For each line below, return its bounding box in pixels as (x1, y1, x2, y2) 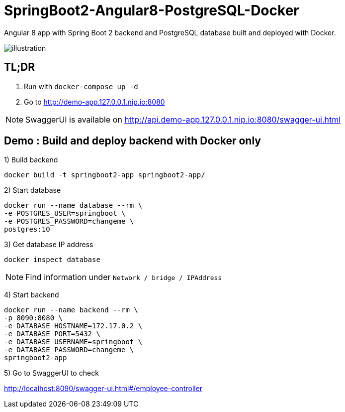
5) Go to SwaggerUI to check (4, 369, 99, 378)
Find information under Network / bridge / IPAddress (25, 272, 222, 282)
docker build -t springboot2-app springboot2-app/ (4, 171, 205, 179)
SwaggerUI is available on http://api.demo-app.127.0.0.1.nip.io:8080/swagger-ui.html (25, 114, 341, 125)
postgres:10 (4, 225, 50, 234)
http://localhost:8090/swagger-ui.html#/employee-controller (4, 384, 203, 393)
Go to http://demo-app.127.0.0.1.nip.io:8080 (24, 97, 165, 106)
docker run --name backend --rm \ (4, 306, 138, 314)
